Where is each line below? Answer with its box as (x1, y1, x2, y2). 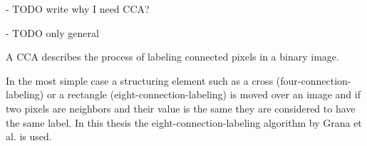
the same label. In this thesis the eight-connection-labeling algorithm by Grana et (6, 115, 362, 130)
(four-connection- (276, 73, 351, 88)
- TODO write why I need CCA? (6, 1, 150, 16)
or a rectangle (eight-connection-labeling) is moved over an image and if (46, 87, 361, 102)
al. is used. (6, 129, 52, 144)
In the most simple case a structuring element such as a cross (6, 73, 274, 88)
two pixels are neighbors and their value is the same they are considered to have (6, 100, 356, 115)
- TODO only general (6, 25, 99, 40)
